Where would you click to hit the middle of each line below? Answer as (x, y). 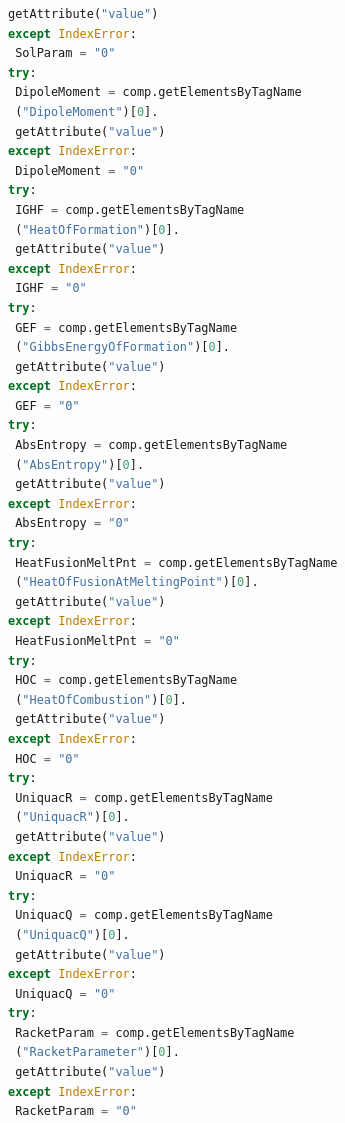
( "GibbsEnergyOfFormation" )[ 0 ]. (122, 347)
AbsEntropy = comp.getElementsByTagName (151, 445)
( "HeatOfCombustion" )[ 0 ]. (101, 699)
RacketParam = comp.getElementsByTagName (155, 1032)
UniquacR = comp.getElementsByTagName (144, 797)
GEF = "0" (47, 405)
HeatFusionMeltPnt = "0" (97, 641)
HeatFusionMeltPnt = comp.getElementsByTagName (176, 562)
